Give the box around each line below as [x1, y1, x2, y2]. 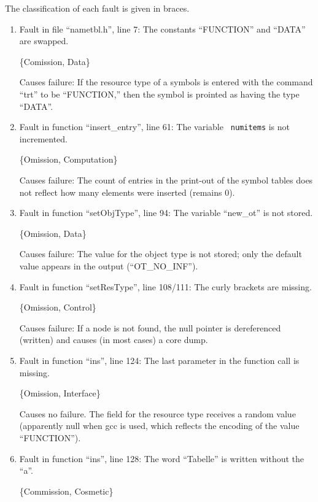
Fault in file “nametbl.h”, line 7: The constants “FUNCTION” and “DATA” [19, 22, 306, 35]
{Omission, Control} [19, 301, 96, 314]
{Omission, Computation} [19, 153, 118, 166]
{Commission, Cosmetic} [19, 484, 114, 497]
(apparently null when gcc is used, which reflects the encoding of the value [19, 419, 300, 432]
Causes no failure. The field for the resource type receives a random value [19, 407, 296, 420]
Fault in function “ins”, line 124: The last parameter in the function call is [19, 353, 300, 366]
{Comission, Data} [19, 55, 90, 68]
